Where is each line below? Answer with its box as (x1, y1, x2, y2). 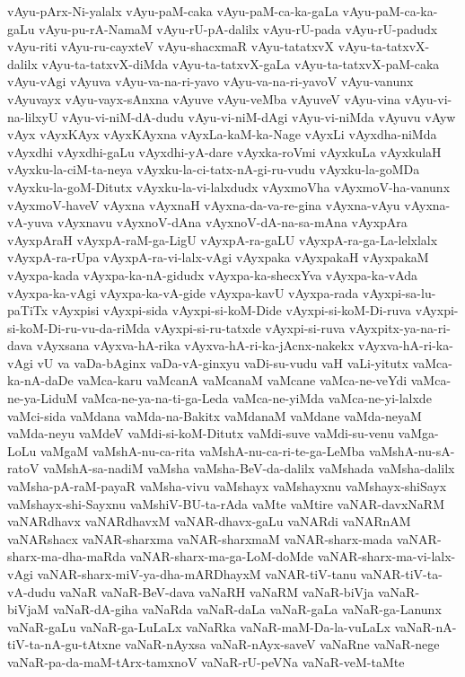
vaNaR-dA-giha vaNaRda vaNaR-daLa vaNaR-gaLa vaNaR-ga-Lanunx (52, 600, 442, 619)
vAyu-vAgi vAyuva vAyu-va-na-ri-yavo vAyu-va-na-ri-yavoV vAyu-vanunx (7, 72, 414, 91)
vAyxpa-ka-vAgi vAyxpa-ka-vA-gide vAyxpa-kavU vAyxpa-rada (7, 283, 359, 302)
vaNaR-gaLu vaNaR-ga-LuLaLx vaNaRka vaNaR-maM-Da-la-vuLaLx (7, 617, 390, 636)
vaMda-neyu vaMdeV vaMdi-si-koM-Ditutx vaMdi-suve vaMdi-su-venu (7, 424, 394, 443)
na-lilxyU (7, 107, 58, 126)
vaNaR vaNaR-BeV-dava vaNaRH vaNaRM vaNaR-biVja (59, 582, 374, 601)
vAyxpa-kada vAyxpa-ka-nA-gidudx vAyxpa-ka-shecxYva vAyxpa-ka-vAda (7, 265, 418, 284)
